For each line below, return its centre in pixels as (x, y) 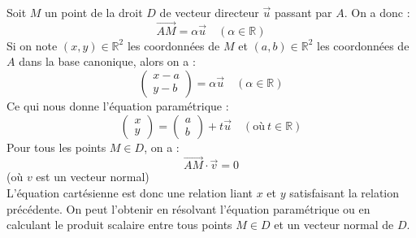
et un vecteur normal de (334, 225)
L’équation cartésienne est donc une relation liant (130, 193)
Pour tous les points (56, 147)
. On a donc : (377, 12)
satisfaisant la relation (344, 193)
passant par (303, 12)
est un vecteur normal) (93, 177)
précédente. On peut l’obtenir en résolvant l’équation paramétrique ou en (188, 208)
